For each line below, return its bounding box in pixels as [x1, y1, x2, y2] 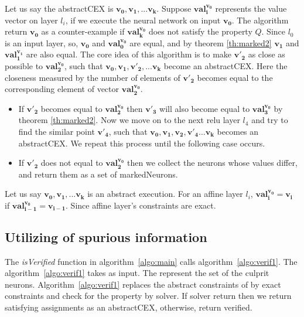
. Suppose [156, 2, 192, 14]
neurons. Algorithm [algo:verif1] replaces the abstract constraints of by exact [5, 278, 281, 290]
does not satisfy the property [148, 25, 252, 38]
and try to [251, 114, 288, 126]
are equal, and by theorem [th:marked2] [129, 36, 272, 49]
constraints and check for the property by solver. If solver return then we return [5, 289, 292, 302]
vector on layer [5, 13, 58, 26]
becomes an [217, 125, 259, 137]
